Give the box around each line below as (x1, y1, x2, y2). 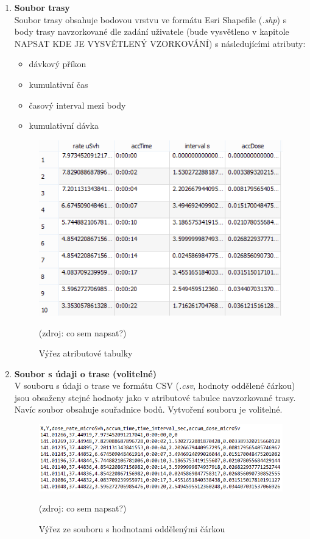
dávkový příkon (29, 57, 86, 70)
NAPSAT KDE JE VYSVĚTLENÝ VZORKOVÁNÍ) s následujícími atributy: (14, 37, 306, 49)
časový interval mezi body (29, 98, 126, 111)
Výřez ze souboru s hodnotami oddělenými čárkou (38, 522, 225, 535)
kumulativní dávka (29, 119, 99, 132)
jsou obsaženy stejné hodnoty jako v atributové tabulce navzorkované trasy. (14, 391, 296, 403)
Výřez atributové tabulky (38, 347, 133, 360)
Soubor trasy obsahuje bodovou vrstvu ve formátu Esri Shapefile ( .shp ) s (14, 13, 287, 26)
